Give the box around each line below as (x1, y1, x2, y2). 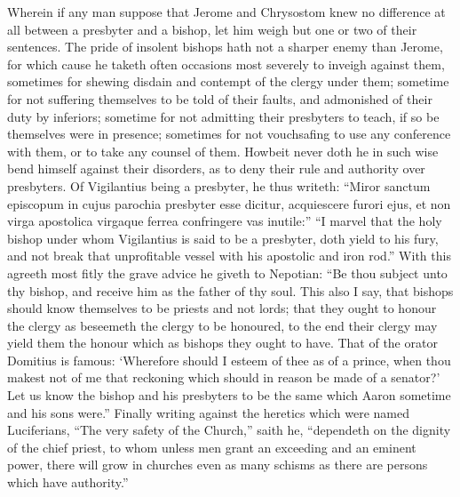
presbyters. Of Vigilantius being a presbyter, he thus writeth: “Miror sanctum (7, 176, 431, 195)
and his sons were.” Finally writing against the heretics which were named (7, 403, 409, 421)
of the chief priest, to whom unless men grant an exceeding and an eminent (7, 437, 416, 456)
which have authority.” (7, 473, 129, 492)
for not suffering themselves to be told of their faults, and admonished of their (7, 89, 432, 108)
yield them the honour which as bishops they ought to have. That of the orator (7, 333, 438, 352)
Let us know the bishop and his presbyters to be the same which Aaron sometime (7, 386, 451, 405)
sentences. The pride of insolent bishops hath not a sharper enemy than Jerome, (7, 37, 443, 56)
